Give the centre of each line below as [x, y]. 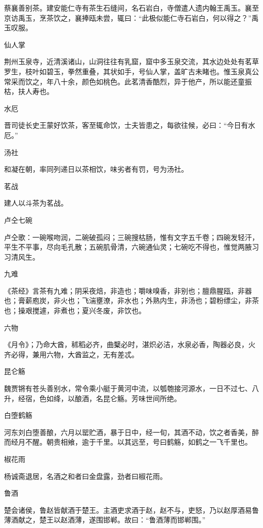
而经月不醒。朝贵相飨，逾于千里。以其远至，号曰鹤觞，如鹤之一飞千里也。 [128, 442]
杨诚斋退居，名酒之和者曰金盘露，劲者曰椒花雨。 [85, 476]
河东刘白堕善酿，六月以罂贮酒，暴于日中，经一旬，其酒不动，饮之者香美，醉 [131, 432]
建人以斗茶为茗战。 [36, 203]
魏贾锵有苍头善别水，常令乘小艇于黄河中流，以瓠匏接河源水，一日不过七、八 [131, 388]
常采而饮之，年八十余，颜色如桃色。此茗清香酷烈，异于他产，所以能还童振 [128, 81]
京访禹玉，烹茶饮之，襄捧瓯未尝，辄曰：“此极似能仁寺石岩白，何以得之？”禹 [131, 17]
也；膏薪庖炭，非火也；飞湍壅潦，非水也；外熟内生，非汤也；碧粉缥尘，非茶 [131, 300]
